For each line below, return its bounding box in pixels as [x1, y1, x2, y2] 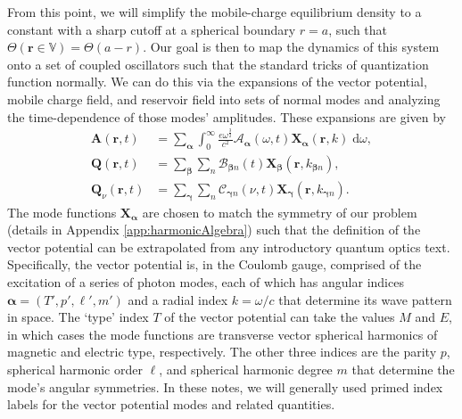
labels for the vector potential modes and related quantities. [7, 395, 335, 414]
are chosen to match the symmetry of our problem [142, 202, 417, 221]
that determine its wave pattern [278, 290, 452, 308]
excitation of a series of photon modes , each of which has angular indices [7, 272, 404, 291]
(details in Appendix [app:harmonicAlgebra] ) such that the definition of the [7, 220, 421, 239]
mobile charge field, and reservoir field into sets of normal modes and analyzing [7, 89, 441, 108]
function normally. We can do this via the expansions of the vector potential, [7, 72, 427, 91]
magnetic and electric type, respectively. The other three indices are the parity [7, 342, 437, 361]
